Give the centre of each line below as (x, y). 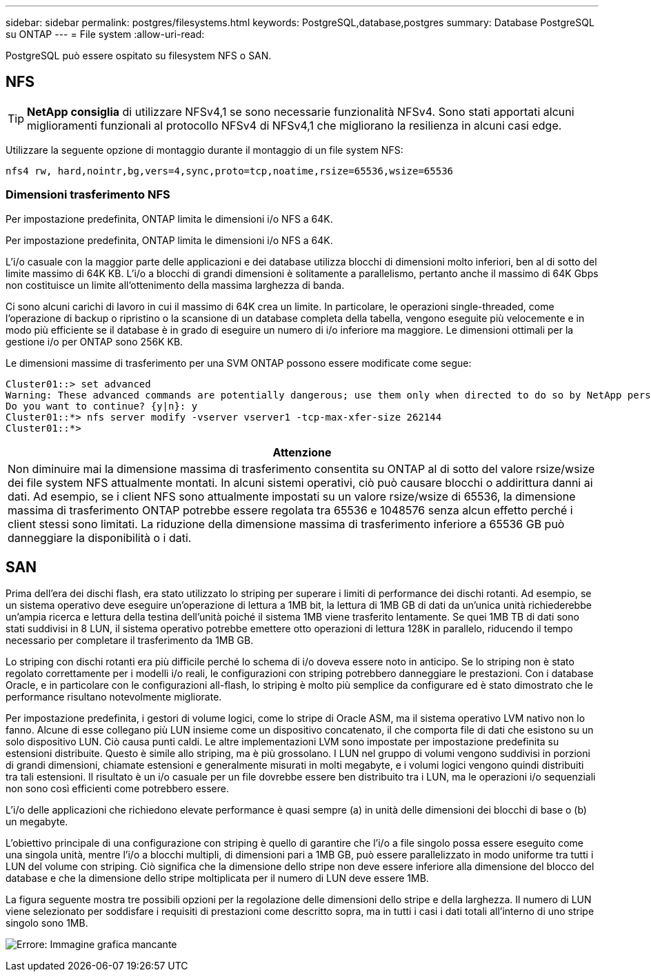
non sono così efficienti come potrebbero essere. (117, 789)
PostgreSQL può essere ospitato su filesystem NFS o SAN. (139, 56)
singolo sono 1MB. (47, 923)
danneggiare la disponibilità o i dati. (100, 537)
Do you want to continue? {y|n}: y (102, 406)
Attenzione (302, 452)
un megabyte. (37, 822)
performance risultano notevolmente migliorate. (114, 697)
